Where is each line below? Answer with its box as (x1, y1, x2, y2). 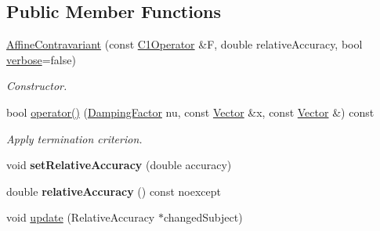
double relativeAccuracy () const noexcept (6, 182, 221, 199)
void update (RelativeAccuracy (6, 209, 155, 226)
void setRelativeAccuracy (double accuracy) (6, 157, 232, 173)
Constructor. (6, 78, 67, 94)
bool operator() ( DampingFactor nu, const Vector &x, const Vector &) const (6, 103, 375, 120)
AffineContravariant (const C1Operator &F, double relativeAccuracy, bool (6, 36, 363, 52)
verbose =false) (6, 51, 76, 67)
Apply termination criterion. (6, 130, 143, 146)
